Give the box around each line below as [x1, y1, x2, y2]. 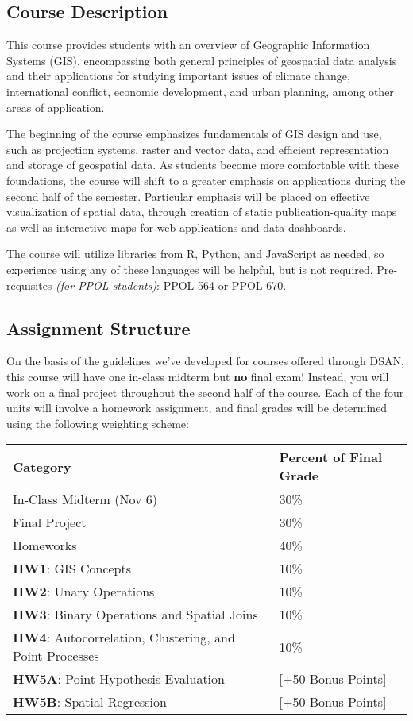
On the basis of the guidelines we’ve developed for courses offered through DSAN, [6, 353, 404, 369]
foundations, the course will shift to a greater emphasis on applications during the [6, 172, 406, 188]
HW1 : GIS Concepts [13, 559, 132, 578]
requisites [6, 276, 52, 293]
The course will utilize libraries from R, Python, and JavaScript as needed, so [6, 245, 384, 262]
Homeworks [13, 536, 77, 555]
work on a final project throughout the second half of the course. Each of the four [6, 384, 404, 400]
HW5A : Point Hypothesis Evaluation [13, 669, 225, 688]
